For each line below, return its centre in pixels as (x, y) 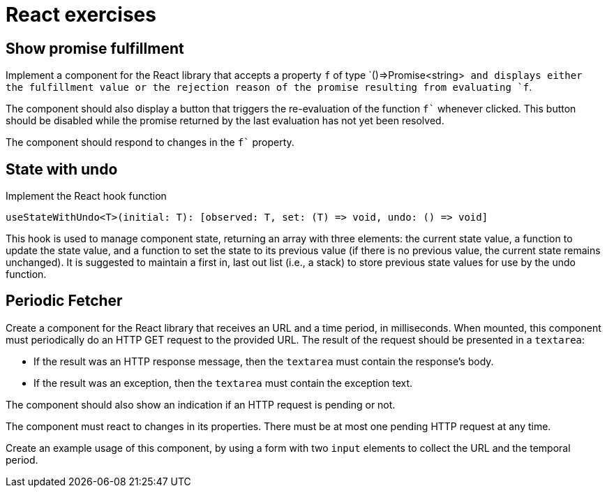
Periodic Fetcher (64, 301)
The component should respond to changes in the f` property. (150, 142)
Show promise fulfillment (95, 48)
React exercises (81, 15)
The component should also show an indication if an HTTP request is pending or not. (201, 404)
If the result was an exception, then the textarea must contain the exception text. (223, 383)
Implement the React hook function (86, 196)
